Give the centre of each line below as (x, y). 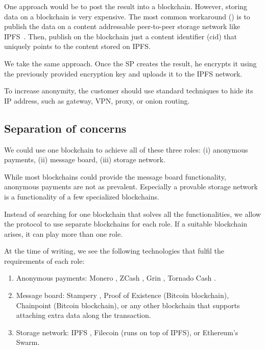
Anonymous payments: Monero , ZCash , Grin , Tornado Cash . (116, 278)
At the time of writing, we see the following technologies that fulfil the (114, 251)
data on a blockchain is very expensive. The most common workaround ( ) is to (127, 16)
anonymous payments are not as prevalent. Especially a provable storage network (131, 186)
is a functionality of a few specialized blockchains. (82, 196)
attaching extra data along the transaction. (83, 315)
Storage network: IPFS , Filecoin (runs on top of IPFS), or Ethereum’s (127, 332)
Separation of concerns (65, 128)
